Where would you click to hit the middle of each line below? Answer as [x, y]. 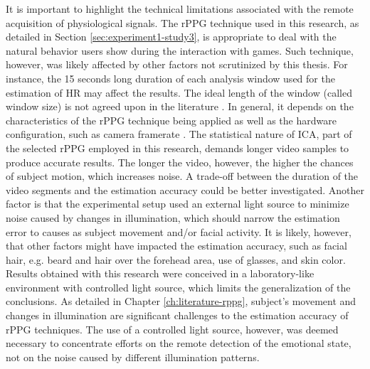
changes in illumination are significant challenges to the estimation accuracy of [177, 315]
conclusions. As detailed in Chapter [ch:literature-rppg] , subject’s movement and [181, 301]
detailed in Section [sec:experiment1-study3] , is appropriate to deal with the [171, 37]
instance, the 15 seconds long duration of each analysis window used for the [170, 78]
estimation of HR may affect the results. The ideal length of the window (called [179, 92]
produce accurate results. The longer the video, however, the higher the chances [180, 162]
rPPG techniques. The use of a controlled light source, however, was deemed [172, 329]
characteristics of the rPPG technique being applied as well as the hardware [171, 120]
